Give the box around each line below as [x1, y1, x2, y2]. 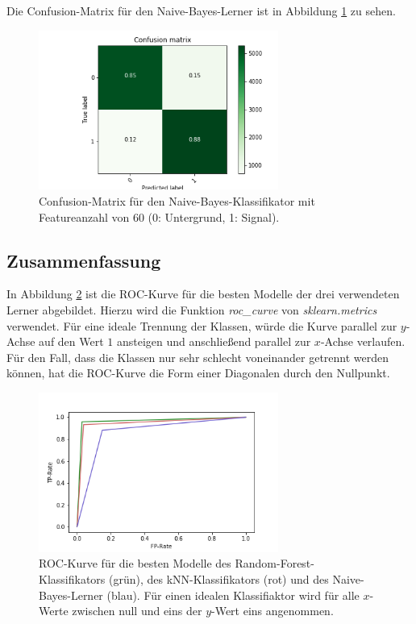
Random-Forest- [235, 555, 314, 572]
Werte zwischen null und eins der [39, 602, 202, 619]
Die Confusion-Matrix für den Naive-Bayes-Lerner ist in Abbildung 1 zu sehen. [6, 2, 396, 19]
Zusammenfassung [6, 248, 161, 272]
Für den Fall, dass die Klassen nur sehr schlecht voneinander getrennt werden [6, 348, 389, 365]
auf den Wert [39, 333, 104, 350]
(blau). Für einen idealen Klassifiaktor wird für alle [106, 586, 360, 603]
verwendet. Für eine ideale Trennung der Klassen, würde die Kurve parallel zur [6, 317, 397, 334]
